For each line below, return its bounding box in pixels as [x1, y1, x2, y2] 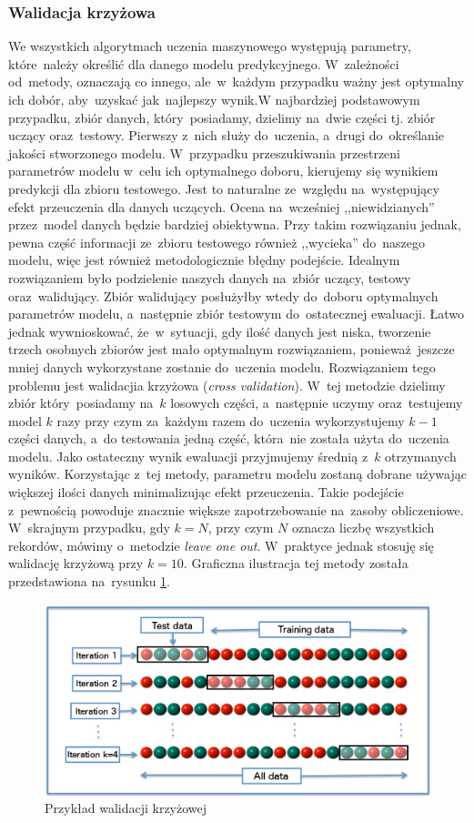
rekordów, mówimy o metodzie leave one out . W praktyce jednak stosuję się [8, 535, 434, 554]
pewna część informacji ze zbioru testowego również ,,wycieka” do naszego [8, 232, 425, 251]
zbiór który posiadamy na [8, 393, 154, 412]
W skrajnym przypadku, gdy [8, 518, 170, 537]
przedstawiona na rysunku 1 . [8, 572, 170, 591]
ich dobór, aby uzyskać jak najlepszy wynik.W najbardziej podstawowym [8, 90, 420, 108]
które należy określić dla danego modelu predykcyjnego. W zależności [8, 54, 399, 73]
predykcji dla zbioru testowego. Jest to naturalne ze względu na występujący [8, 178, 439, 198]
